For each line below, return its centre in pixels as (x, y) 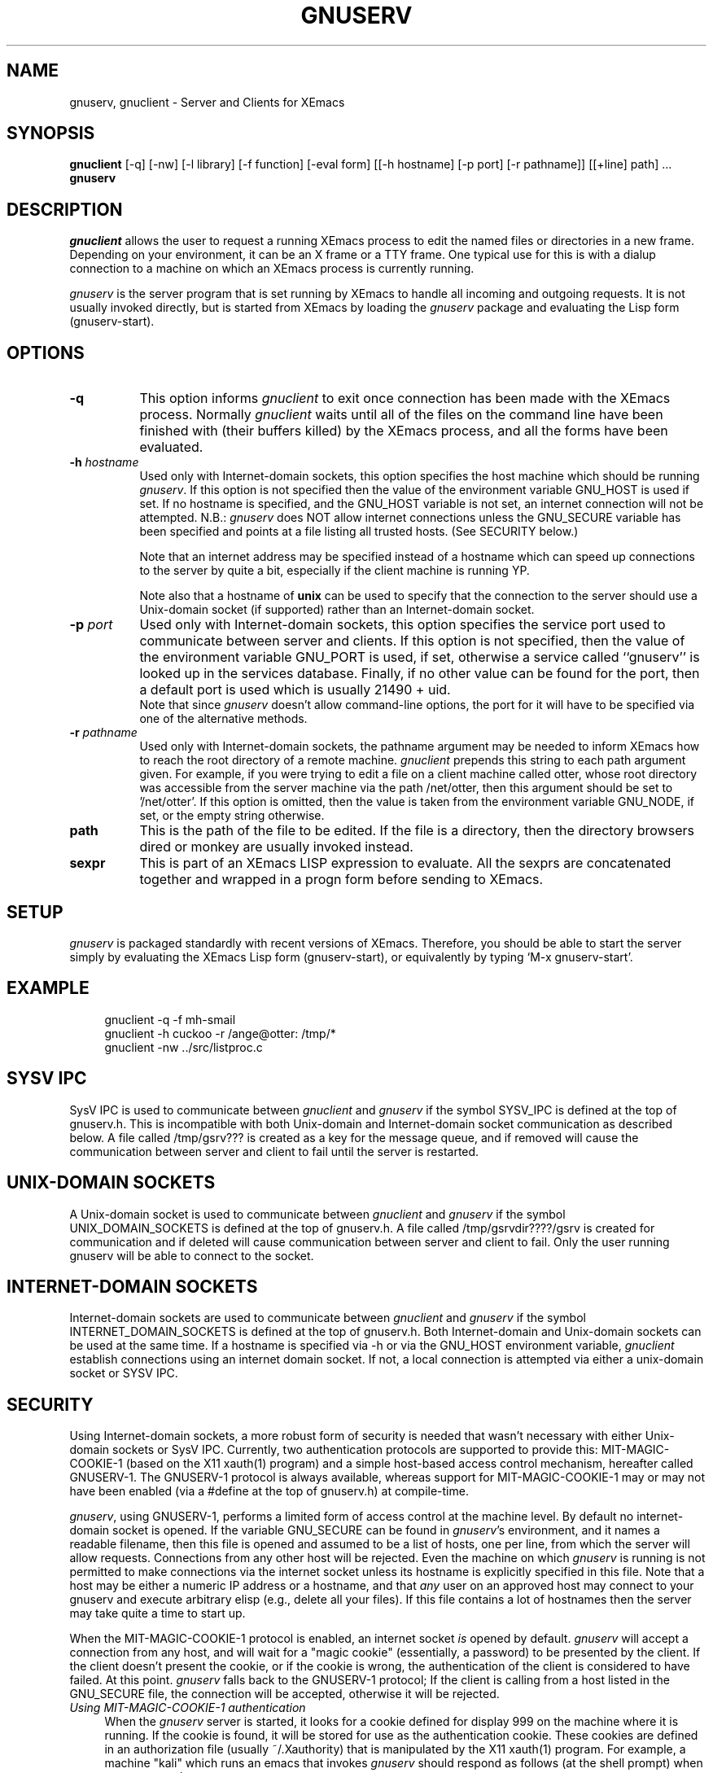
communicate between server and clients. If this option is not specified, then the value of (412, 641)
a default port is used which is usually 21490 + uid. (295, 690)
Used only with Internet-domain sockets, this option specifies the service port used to (402, 625)
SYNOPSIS (51, 134)
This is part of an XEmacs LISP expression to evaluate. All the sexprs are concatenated (405, 863)
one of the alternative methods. (223, 719)
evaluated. (171, 447)
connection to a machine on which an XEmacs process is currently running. (272, 269)
